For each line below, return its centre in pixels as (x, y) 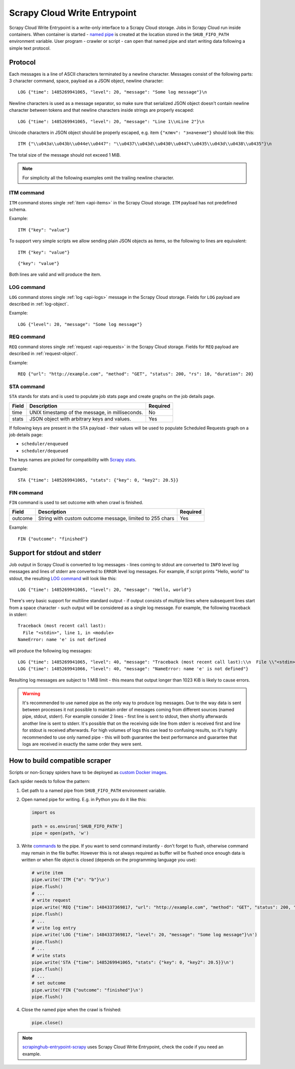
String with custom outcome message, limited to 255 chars (106, 518)
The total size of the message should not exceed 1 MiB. (65, 155)
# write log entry (54, 928)
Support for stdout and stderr (55, 553)
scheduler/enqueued (45, 444)
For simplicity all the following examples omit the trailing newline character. (98, 178)
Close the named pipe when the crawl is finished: (71, 1009)
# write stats (49, 956)
